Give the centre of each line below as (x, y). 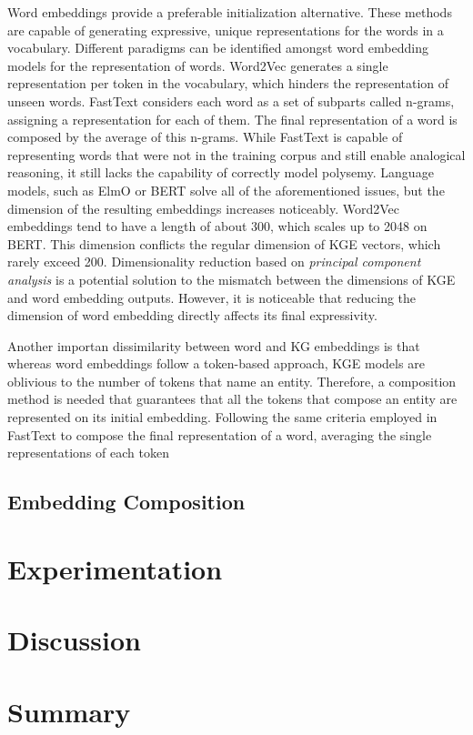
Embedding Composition (126, 502)
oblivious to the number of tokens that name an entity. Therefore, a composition (232, 381)
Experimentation (115, 568)
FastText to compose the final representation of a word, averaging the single (220, 434)
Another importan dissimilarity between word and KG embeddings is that (214, 345)
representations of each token (88, 453)
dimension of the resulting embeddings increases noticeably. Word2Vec (204, 208)
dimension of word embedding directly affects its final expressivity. (192, 315)
